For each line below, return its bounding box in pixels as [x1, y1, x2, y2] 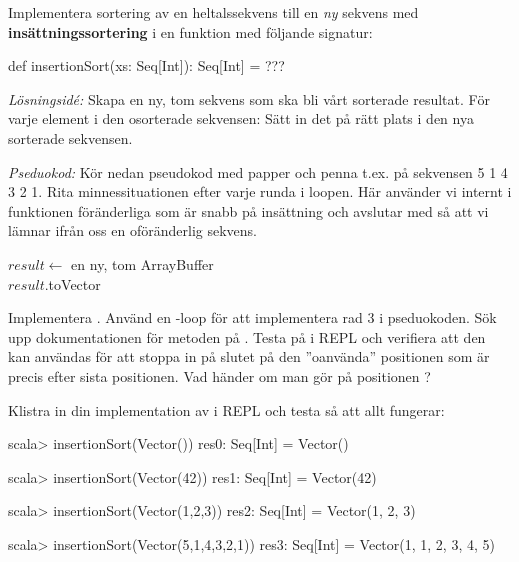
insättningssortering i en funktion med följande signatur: [8, 21, 373, 42]
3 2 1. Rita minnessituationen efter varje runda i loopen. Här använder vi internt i [8, 181, 512, 202]
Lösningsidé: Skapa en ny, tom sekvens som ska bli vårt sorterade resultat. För [8, 88, 490, 109]
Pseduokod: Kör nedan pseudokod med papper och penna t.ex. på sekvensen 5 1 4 [8, 161, 508, 182]
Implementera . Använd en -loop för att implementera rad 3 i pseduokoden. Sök [8, 307, 497, 328]
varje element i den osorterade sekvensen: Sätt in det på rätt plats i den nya [8, 108, 474, 129]
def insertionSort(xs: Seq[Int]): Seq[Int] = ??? [8, 55, 285, 76]
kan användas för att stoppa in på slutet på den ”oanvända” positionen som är [8, 346, 490, 367]
